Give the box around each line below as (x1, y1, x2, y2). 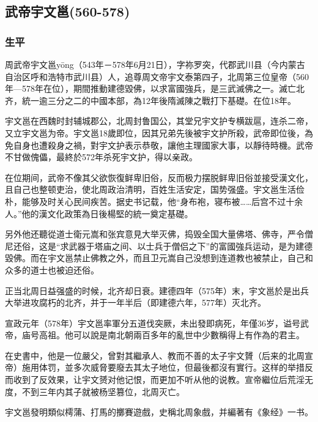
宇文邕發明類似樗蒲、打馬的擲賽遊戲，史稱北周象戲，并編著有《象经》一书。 (5, 405, 313, 418)
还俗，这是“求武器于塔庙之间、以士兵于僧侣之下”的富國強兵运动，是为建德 (13, 239, 313, 252)
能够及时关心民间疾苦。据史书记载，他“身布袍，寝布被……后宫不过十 (21, 194, 295, 207)
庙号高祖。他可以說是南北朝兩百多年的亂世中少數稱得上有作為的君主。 (21, 328, 305, 341)
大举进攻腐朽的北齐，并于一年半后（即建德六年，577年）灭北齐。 (5, 296, 266, 309)
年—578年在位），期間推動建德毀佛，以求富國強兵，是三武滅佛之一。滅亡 (5, 82, 296, 95)
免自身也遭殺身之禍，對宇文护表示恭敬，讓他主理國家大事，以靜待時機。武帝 (5, 138, 313, 151)
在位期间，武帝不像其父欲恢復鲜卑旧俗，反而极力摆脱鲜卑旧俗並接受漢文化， (5, 171, 313, 183)
